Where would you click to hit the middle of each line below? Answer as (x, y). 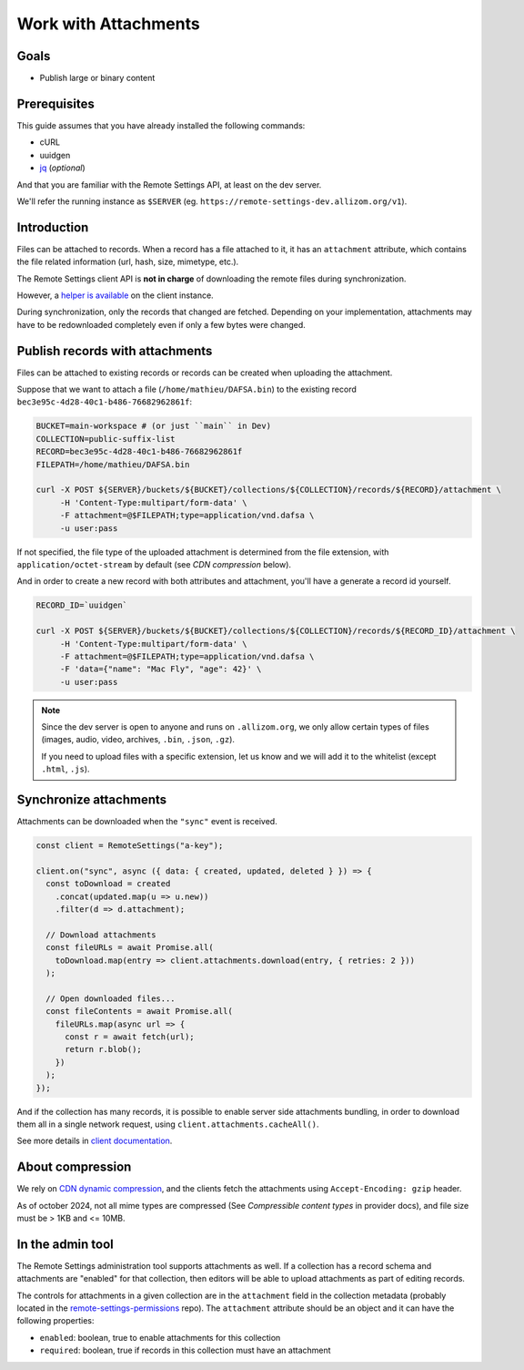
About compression (74, 1167)
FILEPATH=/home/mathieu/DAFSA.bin (113, 464)
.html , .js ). (65, 769)
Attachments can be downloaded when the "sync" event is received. (147, 822)
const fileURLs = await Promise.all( (130, 948)
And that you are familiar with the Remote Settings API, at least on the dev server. (169, 184)
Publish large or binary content (97, 78)
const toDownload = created (108, 884)
